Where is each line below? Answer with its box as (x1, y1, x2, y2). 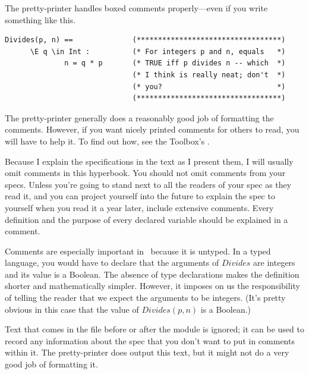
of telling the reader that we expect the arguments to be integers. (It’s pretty (5, 291, 286, 304)
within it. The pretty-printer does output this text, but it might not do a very (5, 346, 289, 359)
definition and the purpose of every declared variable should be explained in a (5, 213, 288, 225)
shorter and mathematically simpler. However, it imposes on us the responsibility (5, 279, 300, 292)
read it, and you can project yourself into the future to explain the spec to (5, 190, 275, 202)
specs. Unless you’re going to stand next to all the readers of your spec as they (5, 178, 292, 190)
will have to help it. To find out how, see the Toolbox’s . (5, 134, 210, 147)
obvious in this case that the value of (5, 303, 139, 315)
